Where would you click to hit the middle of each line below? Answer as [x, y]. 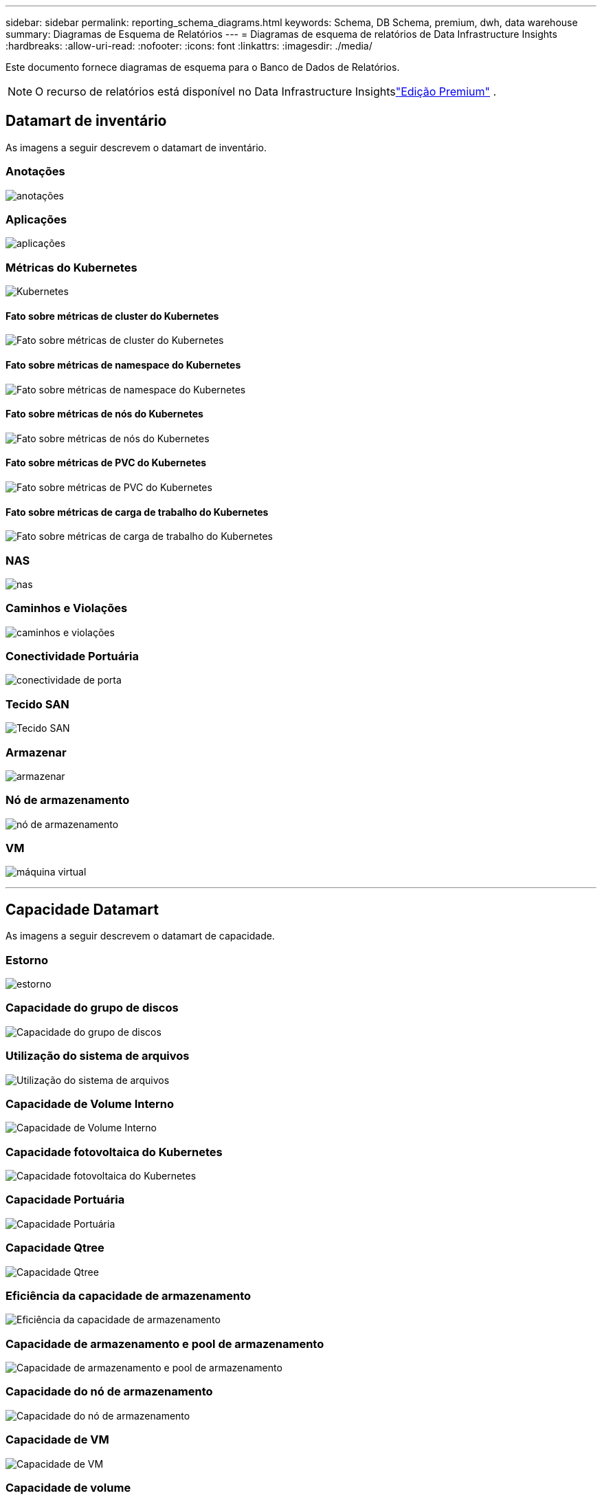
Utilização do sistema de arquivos [98, 1056]
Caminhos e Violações [67, 608]
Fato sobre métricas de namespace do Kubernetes [123, 365]
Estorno [27, 960]
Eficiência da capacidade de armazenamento [129, 1295]
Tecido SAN [37, 704]
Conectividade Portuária [72, 656]
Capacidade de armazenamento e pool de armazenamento [165, 1344]
